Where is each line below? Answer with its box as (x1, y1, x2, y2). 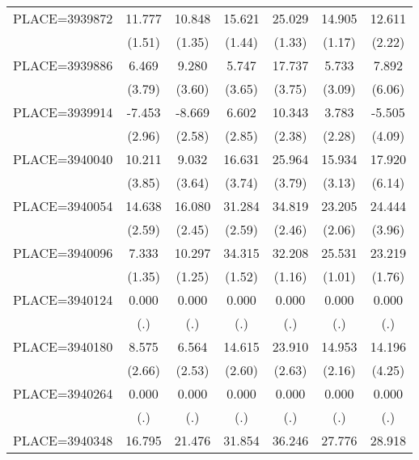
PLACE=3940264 (13, 384, 113, 403)
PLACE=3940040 (13, 150, 113, 168)
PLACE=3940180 (13, 337, 113, 356)
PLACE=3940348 (13, 431, 113, 449)
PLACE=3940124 (13, 290, 113, 309)
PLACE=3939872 (13, 9, 113, 27)
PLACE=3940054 (13, 196, 113, 215)
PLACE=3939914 (13, 103, 113, 121)
